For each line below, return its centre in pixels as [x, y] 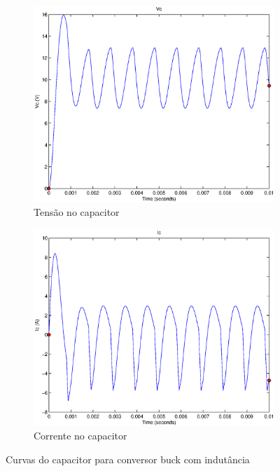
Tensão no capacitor [77, 212]
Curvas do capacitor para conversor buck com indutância [128, 459]
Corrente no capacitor [80, 436]
